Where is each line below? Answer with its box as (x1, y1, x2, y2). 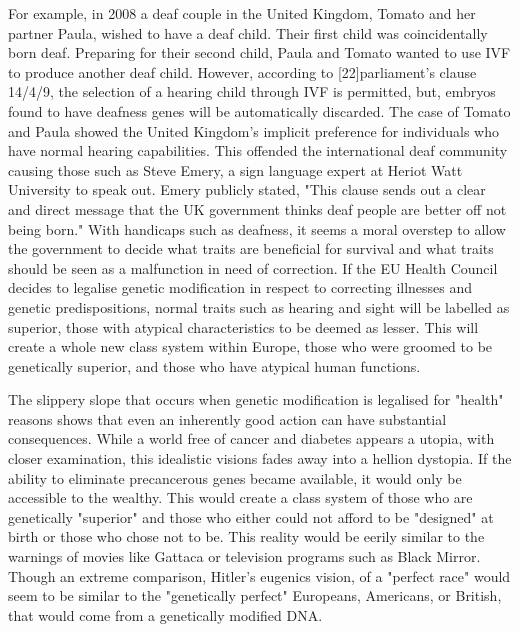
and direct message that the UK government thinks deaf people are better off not (8, 198, 507, 219)
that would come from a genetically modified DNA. (8, 604, 323, 625)
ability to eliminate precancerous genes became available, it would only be (8, 467, 462, 488)
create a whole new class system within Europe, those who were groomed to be (8, 336, 493, 357)
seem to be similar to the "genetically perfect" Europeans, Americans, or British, (8, 585, 502, 606)
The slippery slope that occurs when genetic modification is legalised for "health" (8, 389, 504, 410)
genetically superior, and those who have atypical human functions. (8, 355, 421, 376)
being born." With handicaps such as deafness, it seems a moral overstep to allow (8, 218, 506, 239)
